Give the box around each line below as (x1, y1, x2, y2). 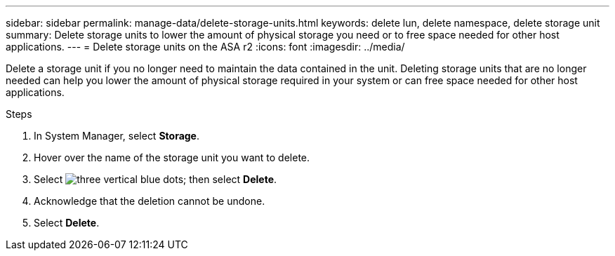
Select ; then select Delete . (34, 173, 277, 185)
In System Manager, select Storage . (34, 130, 200, 142)
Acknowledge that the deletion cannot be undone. (34, 195, 265, 207)
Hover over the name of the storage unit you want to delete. (34, 151, 310, 163)
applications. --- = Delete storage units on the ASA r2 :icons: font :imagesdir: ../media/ (6, 41, 405, 53)
